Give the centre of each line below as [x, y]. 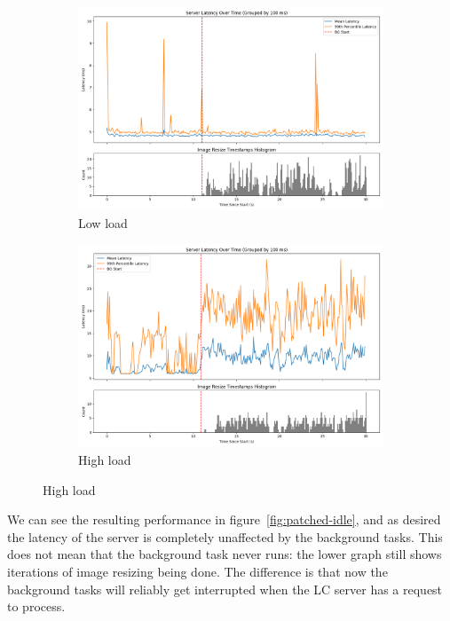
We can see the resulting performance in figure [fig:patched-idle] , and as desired [224, 519]
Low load [103, 222]
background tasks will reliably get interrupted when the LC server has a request [225, 589]
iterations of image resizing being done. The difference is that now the [197, 571]
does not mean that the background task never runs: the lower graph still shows [225, 554]
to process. [36, 606]
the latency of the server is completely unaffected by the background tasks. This [225, 536]
